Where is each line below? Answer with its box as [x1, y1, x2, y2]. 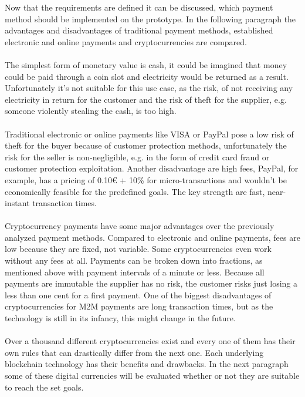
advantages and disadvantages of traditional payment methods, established [5, 24, 273, 36]
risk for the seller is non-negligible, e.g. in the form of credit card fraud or [5, 150, 270, 163]
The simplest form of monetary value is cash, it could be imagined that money [5, 58, 287, 70]
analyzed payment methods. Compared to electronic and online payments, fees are [5, 231, 300, 243]
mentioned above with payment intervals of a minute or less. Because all [5, 265, 265, 278]
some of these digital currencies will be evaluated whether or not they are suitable [5, 369, 300, 381]
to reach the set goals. [5, 381, 84, 393]
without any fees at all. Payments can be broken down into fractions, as [5, 254, 263, 267]
